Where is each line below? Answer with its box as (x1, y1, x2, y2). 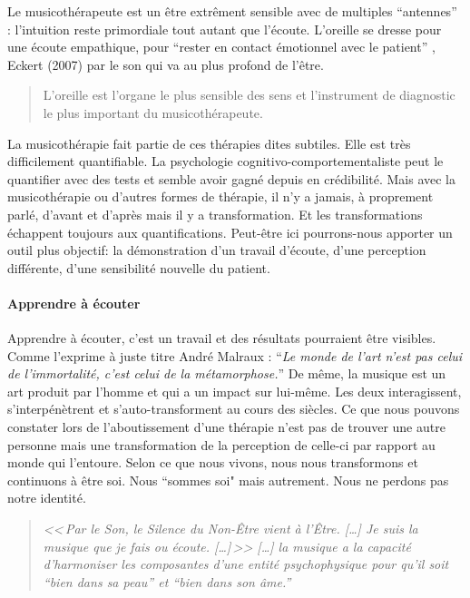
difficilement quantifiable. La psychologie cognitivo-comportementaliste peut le (7, 152, 444, 171)
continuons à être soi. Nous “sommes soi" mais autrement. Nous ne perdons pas (7, 470, 449, 489)
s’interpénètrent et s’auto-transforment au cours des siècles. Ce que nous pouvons (7, 399, 460, 418)
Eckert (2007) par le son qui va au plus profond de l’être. (7, 54, 324, 74)
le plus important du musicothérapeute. (43, 103, 263, 122)
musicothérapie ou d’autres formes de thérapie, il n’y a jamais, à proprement (7, 187, 434, 206)
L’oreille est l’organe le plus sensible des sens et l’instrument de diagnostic (43, 85, 455, 104)
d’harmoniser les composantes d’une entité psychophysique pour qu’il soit (43, 554, 449, 573)
